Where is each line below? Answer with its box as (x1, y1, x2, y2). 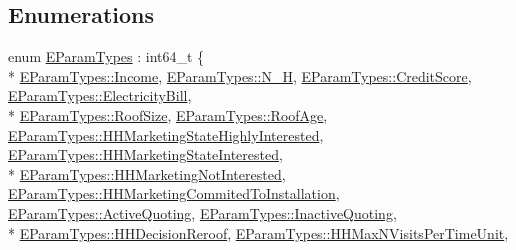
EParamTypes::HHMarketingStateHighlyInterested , (8, 124, 324, 145)
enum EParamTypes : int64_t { (8, 46, 205, 67)
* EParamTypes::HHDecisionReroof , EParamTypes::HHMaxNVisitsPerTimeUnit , (8, 222, 509, 243)
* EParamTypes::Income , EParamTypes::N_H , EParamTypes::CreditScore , (8, 65, 472, 86)
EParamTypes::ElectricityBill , (8, 85, 192, 106)
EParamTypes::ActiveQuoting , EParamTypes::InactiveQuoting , (8, 202, 397, 223)
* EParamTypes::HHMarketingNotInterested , (8, 163, 286, 184)
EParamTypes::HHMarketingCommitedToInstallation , (8, 183, 340, 204)
